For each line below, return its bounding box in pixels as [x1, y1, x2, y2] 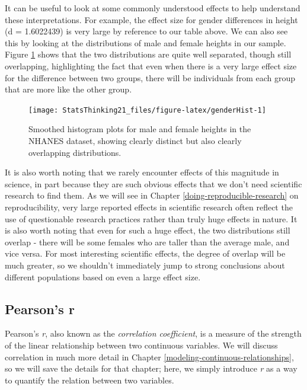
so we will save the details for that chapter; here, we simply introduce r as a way [5, 362, 298, 375]
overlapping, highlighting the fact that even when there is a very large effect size [5, 59, 297, 72]
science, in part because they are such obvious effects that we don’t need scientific [5, 177, 302, 190]
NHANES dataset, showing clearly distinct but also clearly [28, 135, 242, 146]
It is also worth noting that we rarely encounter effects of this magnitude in [5, 166, 279, 178]
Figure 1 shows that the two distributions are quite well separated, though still [5, 48, 292, 60]
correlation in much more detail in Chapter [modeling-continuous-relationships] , [5, 350, 294, 363]
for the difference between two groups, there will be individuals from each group [5, 71, 295, 84]
